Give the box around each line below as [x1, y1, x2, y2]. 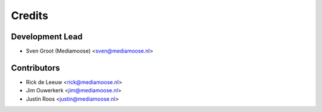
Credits [11, 9, 49, 22]
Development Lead [11, 32, 83, 42]
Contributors [11, 63, 60, 73]
